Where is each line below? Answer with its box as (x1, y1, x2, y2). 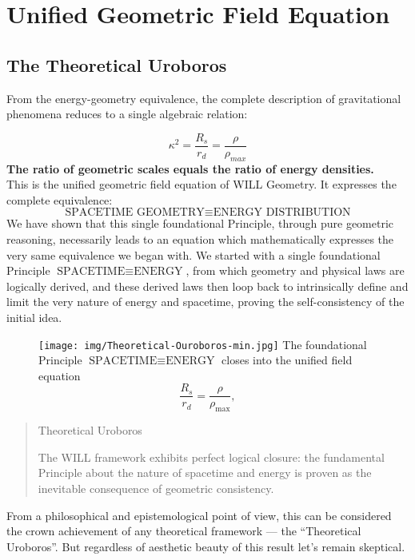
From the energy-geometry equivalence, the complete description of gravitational (6, 89, 401, 106)
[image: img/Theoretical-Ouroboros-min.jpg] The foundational (38, 336, 367, 352)
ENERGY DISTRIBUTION (213, 207, 351, 219)
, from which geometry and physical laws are (186, 262, 405, 279)
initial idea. (6, 308, 62, 325)
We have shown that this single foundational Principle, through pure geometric (6, 215, 394, 232)
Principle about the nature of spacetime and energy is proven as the (38, 464, 372, 481)
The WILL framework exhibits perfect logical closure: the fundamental (38, 448, 385, 465)
